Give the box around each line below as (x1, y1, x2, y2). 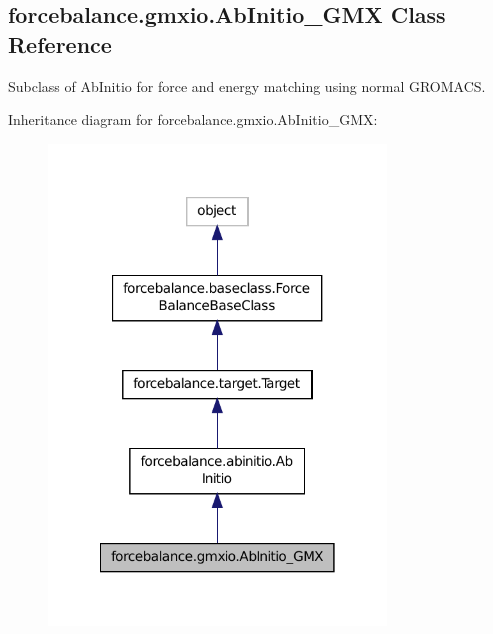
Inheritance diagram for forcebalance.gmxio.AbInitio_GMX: (8, 109, 378, 130)
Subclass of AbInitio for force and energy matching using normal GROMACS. (8, 75, 486, 96)
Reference (8, 28, 112, 59)
